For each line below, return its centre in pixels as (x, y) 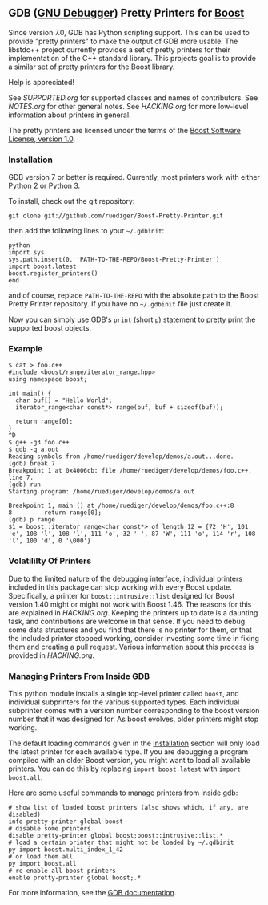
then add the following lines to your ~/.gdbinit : (86, 231)
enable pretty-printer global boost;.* (75, 878)
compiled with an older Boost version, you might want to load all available (129, 760)
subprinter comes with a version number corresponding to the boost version (134, 710)
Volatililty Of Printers (50, 561)
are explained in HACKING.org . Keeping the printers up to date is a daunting (133, 612)
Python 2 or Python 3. (44, 186)
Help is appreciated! (41, 82)
